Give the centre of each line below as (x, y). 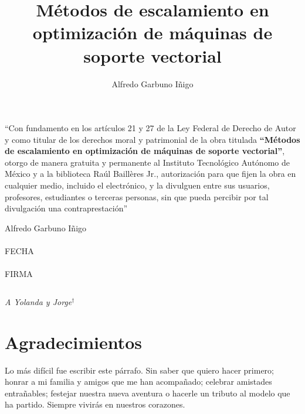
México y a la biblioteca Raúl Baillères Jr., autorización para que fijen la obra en (150, 174)
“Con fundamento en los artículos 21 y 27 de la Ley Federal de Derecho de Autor (150, 128)
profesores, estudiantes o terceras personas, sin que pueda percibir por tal (137, 196)
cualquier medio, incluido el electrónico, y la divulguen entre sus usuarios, (137, 185)
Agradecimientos (74, 342)
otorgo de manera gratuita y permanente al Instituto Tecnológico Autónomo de (147, 162)
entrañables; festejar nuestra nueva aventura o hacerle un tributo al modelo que (148, 393)
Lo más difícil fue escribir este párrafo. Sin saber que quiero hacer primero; (139, 370)
